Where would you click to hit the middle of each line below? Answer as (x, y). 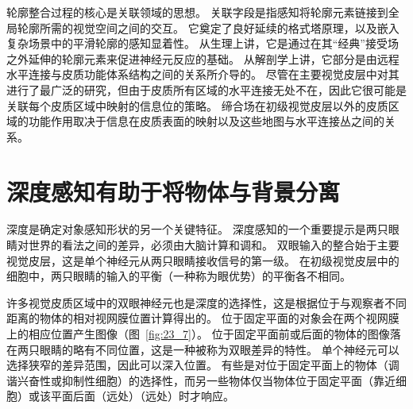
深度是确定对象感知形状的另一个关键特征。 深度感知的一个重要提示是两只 (197, 229)
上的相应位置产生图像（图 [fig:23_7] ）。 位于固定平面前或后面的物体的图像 (198, 334)
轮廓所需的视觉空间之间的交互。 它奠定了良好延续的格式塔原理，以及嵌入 (208, 27)
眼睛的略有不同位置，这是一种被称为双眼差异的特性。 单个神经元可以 (219, 349)
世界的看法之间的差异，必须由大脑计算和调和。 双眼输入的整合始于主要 (214, 245)
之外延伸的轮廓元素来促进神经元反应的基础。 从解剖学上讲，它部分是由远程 (203, 58)
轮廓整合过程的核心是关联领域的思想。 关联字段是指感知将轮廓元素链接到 (197, 12)
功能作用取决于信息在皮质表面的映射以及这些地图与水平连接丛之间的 (206, 121)
